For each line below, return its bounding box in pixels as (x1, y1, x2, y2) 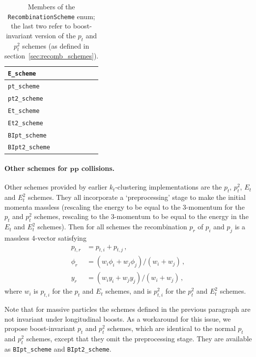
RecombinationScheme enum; (7, 11, 95, 21)
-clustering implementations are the (115, 182, 222, 192)
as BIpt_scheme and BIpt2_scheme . (4, 344, 112, 354)
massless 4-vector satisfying (4, 233, 86, 243)
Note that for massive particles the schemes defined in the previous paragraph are (4, 304, 251, 314)
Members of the (28, 1, 75, 11)
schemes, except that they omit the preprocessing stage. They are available (26, 333, 252, 344)
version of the (34, 30, 76, 40)
